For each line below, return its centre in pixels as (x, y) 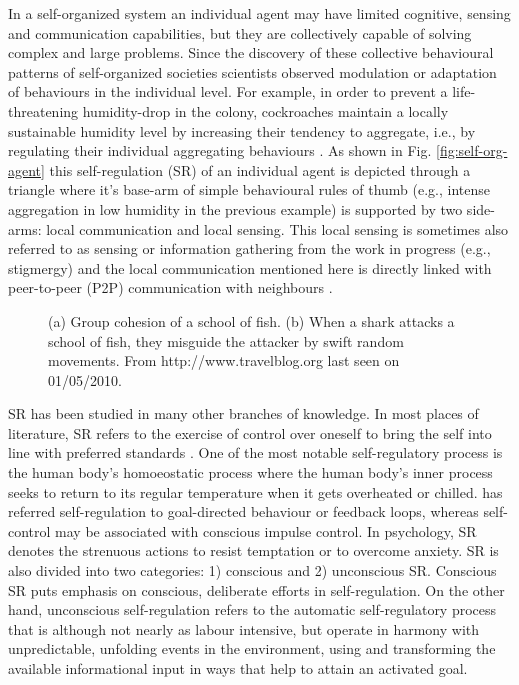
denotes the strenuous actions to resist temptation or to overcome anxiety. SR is (253, 550)
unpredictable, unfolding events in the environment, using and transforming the (252, 648)
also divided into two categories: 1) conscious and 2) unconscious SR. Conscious (252, 570)
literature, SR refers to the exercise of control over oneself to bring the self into (250, 432)
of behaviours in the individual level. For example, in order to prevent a (228, 91)
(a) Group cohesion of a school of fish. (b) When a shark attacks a (251, 320)
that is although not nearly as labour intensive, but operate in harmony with (244, 628)
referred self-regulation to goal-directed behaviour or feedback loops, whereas (243, 511)
